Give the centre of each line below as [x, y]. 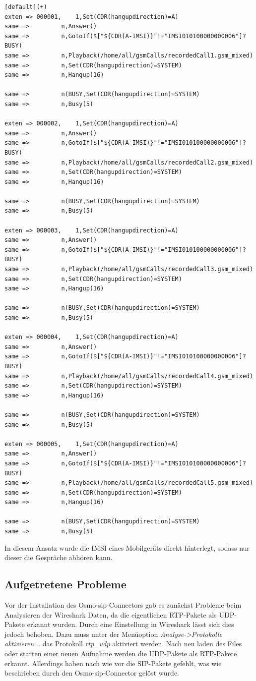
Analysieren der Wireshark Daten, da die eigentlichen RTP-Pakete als [111, 614]
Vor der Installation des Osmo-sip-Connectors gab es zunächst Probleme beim [123, 605]
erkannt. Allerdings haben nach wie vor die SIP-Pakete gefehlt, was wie [113, 663]
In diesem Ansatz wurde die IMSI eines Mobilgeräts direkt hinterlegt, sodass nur [127, 547]
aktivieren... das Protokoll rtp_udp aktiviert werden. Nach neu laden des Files [123, 644]
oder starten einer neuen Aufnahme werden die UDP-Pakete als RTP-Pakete [121, 653]
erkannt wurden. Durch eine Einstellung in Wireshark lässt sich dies [130, 624]
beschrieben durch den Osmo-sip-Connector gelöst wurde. [92, 673]
